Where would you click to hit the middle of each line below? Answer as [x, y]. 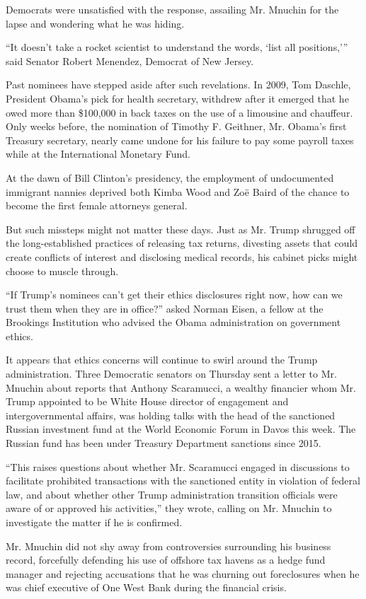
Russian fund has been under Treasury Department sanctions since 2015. [164, 443]
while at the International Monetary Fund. [98, 154]
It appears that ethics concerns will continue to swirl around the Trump [162, 360]
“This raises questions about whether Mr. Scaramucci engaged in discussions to [178, 466]
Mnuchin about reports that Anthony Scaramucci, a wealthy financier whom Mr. [181, 387]
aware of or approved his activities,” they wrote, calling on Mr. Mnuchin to [169, 508]
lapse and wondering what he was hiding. [95, 23]
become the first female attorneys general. [97, 205]
